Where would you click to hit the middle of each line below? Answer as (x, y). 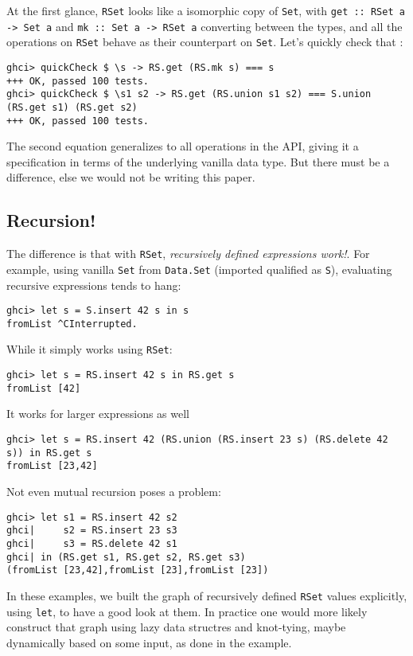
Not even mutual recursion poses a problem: (114, 491)
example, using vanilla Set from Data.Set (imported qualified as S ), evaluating (199, 269)
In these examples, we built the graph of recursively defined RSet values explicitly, (207, 595)
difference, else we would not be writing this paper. (131, 177)
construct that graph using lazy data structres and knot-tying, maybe (176, 627)
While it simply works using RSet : (90, 349)
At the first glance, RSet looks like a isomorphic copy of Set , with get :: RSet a (206, 10)
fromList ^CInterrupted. (72, 324)
